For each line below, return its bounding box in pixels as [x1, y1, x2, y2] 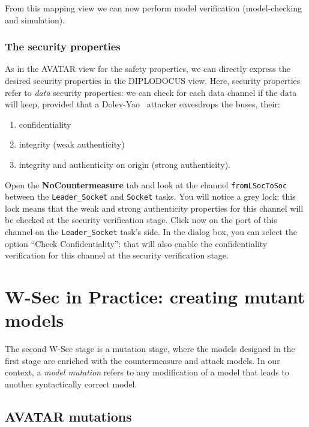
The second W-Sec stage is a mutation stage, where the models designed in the [5, 342, 295, 355]
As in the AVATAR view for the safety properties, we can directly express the [5, 62, 290, 75]
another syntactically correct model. [5, 378, 137, 390]
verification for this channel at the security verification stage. [5, 249, 229, 261]
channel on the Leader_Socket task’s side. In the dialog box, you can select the [5, 225, 297, 238]
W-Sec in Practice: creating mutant [5, 284, 305, 309]
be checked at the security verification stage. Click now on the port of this [5, 213, 277, 226]
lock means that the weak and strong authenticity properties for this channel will [5, 202, 304, 214]
